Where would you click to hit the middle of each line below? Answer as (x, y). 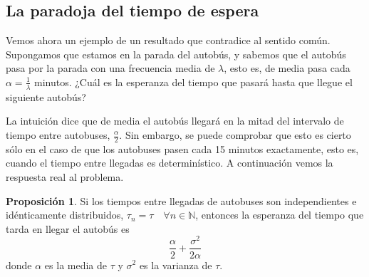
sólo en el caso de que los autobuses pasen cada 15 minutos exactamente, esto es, (182, 148)
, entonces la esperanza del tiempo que (280, 215)
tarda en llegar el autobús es (68, 228)
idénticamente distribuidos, (65, 215)
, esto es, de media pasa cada (287, 68)
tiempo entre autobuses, (58, 135)
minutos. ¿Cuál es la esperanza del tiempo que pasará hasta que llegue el (193, 82)
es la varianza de (176, 265)
